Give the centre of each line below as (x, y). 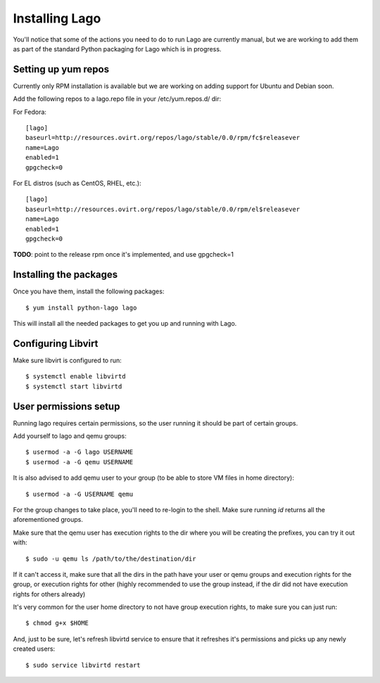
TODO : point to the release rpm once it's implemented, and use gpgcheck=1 (123, 255)
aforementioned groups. (48, 520)
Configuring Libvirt (56, 344)
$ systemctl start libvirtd (74, 386)
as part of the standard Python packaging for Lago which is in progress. (117, 49)
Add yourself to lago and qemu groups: (70, 435)
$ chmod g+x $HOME (57, 623)
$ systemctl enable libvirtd (76, 377)
